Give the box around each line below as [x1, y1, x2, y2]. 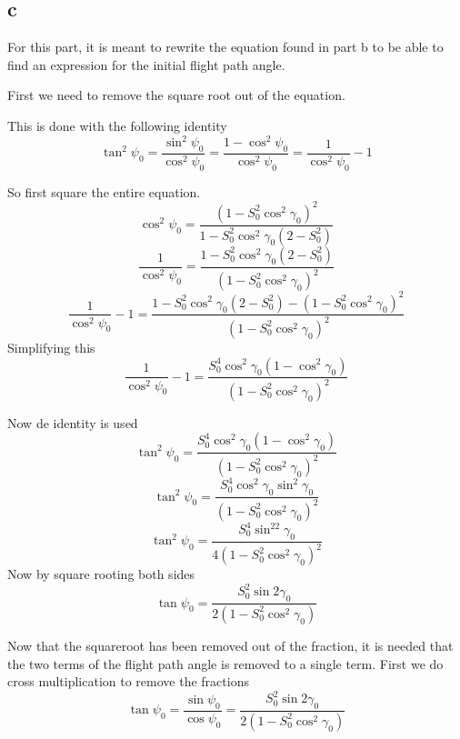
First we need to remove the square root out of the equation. [7, 85, 345, 105]
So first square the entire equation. [7, 182, 201, 201]
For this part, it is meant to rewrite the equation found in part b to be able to [7, 37, 444, 56]
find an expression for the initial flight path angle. [7, 55, 285, 74]
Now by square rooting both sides [7, 564, 195, 584]
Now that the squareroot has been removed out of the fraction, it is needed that [7, 635, 454, 654]
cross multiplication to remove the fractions [7, 672, 249, 691]
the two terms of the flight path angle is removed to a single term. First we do [7, 654, 444, 673]
